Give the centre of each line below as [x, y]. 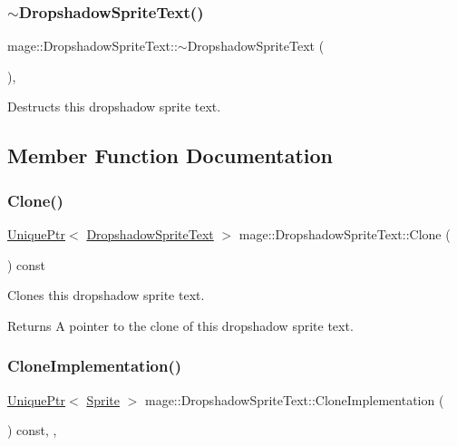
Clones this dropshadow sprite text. [106, 295]
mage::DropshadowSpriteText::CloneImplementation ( [294, 399]
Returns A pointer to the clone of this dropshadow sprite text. [180, 325]
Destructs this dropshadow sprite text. [114, 107]
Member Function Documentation [170, 155]
